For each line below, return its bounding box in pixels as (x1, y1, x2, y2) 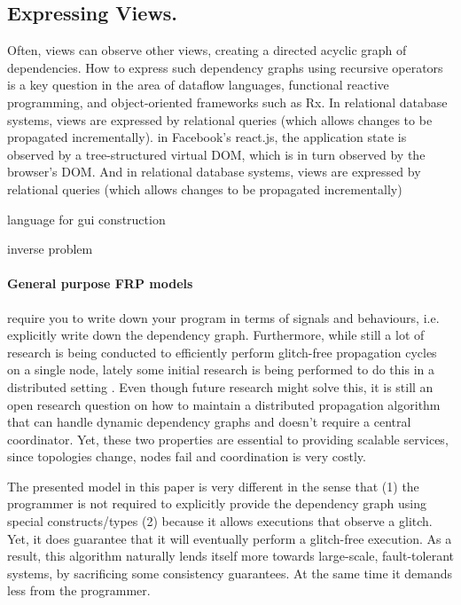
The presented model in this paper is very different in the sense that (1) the (7, 476, 419, 495)
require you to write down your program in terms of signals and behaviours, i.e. (7, 308, 440, 326)
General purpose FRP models (7, 274, 193, 293)
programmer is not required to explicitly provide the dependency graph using (7, 494, 426, 513)
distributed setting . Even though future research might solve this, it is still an (7, 377, 434, 396)
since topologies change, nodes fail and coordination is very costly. (7, 447, 366, 466)
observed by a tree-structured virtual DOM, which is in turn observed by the (7, 145, 426, 163)
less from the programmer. (7, 581, 151, 600)
